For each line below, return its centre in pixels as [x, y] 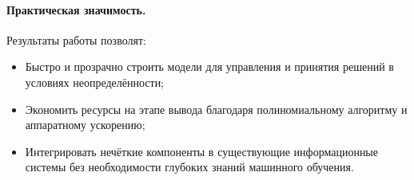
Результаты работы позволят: [76, 39]
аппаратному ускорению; [85, 125]
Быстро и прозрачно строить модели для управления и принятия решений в [209, 67]
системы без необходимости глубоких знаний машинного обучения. [189, 167]
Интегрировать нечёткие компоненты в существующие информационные [201, 151]
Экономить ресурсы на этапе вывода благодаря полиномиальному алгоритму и [216, 109]
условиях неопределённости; [95, 82]
